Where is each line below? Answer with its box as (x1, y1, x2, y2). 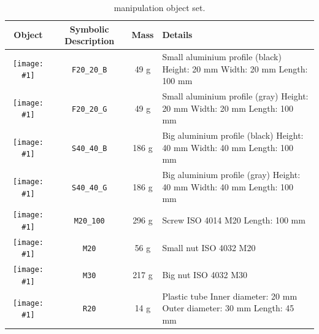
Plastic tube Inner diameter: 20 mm (162, 289, 298, 302)
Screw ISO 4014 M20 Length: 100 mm (162, 214, 306, 227)
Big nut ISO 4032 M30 (162, 268, 248, 281)
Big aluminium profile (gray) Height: (162, 168, 301, 181)
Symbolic (69, 22, 109, 35)
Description (64, 34, 115, 47)
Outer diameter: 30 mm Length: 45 (162, 301, 294, 314)
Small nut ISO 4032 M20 (162, 241, 256, 254)
